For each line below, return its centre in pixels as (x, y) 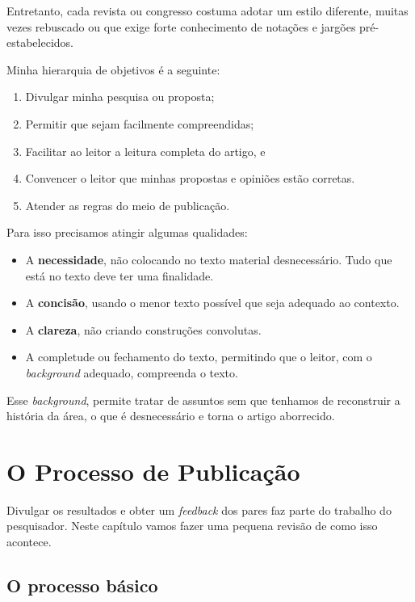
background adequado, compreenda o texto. (132, 372)
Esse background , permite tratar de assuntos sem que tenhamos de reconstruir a (203, 400)
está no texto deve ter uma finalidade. (119, 275)
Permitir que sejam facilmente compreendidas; (140, 123)
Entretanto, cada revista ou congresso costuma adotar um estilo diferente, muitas (207, 11)
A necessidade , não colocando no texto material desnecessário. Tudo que (209, 259)
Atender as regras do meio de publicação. (128, 205)
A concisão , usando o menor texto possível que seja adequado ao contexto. (212, 303)
